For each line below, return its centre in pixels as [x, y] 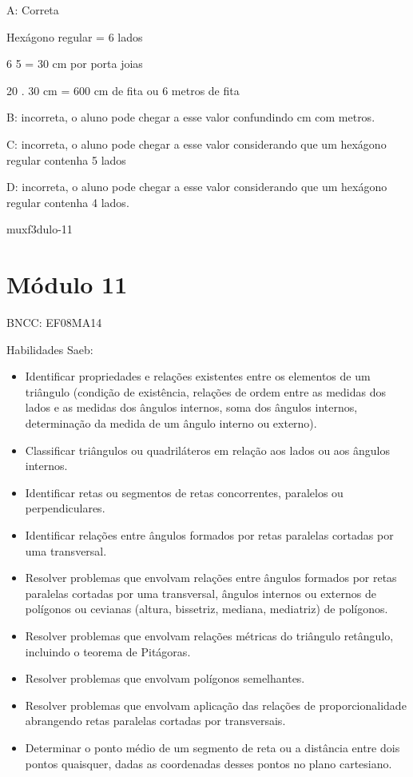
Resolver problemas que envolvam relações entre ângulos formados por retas [211, 578]
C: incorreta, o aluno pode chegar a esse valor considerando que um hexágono [197, 143]
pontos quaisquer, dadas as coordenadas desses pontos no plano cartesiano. [208, 763]
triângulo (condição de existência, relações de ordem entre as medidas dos [206, 391]
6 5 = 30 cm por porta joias [75, 64]
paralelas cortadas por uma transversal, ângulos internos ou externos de [201, 593]
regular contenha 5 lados [66, 159]
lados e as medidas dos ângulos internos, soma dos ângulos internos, [191, 407]
